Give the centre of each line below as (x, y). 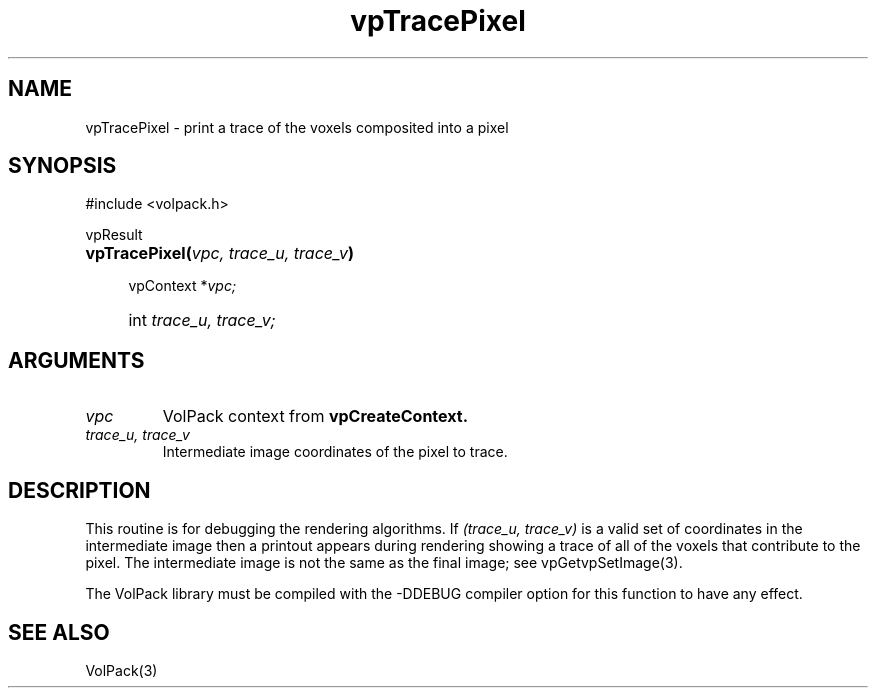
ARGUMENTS (76, 360)
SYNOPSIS (62, 166)
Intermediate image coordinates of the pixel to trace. (335, 452)
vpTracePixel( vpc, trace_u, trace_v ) (220, 253)
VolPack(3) (121, 670)
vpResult (114, 235)
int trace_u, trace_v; (202, 320)
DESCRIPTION (79, 490)
